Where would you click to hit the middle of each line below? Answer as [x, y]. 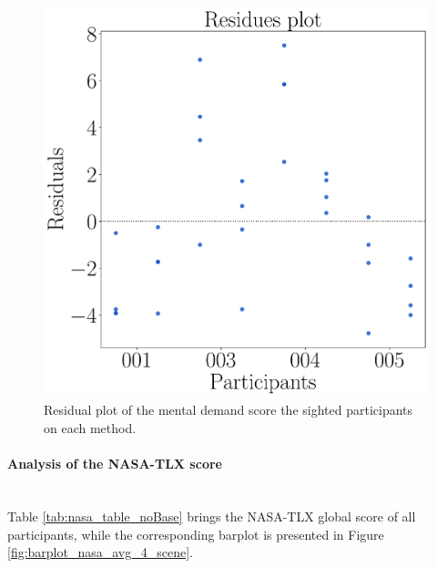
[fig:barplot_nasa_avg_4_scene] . [101, 552]
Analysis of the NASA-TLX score [115, 464]
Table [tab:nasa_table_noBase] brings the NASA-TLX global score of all [212, 516]
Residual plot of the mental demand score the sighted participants [229, 410]
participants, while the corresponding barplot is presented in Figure [196, 534]
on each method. [90, 427]
